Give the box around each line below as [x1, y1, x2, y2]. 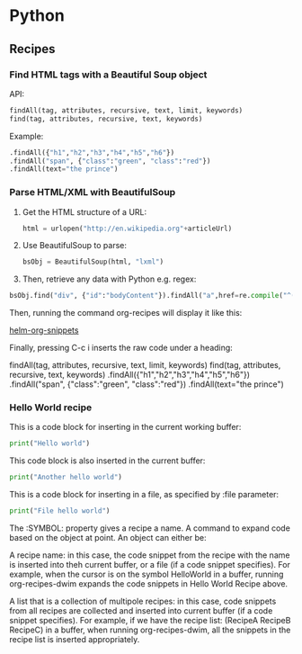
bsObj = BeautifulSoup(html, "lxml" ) [22, 257, 164, 266]
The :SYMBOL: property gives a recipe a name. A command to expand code [9, 523, 290, 533]
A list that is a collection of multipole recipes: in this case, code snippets [9, 596, 277, 607]
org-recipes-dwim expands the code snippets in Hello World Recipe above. [9, 578, 289, 589]
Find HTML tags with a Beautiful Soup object [9, 68, 208, 81]
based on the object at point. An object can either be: [9, 533, 207, 543]
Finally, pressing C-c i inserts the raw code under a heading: [9, 343, 234, 354]
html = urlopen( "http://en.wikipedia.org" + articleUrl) [22, 224, 233, 233]
